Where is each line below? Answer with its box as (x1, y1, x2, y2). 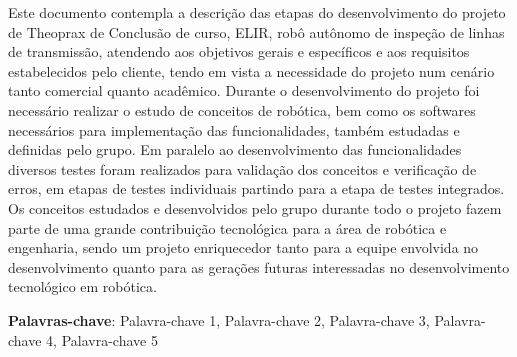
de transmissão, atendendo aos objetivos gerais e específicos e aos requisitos (8, 41, 470, 62)
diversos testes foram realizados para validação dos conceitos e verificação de (8, 158, 477, 179)
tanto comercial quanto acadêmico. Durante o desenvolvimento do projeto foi (8, 80, 480, 101)
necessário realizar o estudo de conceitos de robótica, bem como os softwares (8, 99, 476, 120)
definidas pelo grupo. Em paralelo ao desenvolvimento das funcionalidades (8, 139, 462, 160)
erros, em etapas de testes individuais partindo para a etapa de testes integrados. (8, 178, 505, 199)
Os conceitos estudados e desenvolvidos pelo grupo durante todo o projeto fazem (8, 197, 502, 218)
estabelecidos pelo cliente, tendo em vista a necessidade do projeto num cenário (8, 60, 495, 81)
